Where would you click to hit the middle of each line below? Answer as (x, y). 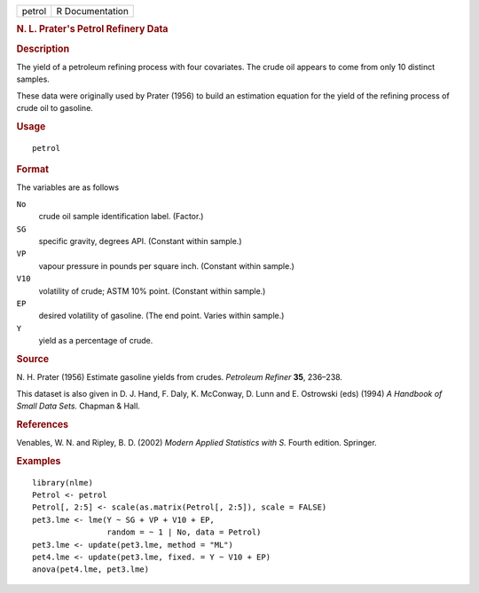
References (43, 424)
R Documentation (92, 11)
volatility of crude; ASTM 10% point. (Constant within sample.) (152, 291)
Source (33, 359)
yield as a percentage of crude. (96, 341)
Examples (39, 461)
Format (32, 170)
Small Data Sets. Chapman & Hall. (79, 406)
